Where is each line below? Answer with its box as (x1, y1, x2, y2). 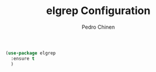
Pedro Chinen (81, 23, 115, 30)
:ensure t (11, 56, 35, 61)
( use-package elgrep (5, 50, 57, 56)
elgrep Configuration (46, 4, 151, 18)
